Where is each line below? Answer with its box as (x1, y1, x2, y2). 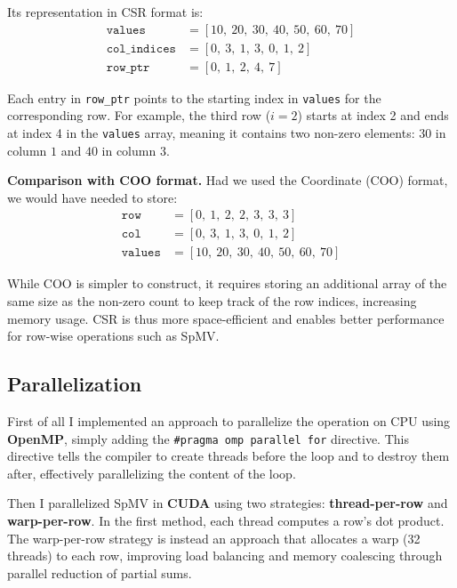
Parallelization (7, 370, 142, 398)
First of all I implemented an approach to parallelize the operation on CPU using (7, 412, 451, 431)
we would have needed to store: (7, 188, 178, 206)
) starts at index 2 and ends (297, 106, 449, 125)
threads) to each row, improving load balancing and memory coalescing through (7, 546, 443, 565)
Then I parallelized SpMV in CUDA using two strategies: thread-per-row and (7, 494, 448, 512)
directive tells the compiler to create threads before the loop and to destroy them (7, 447, 450, 465)
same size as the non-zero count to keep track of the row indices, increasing (7, 292, 417, 310)
